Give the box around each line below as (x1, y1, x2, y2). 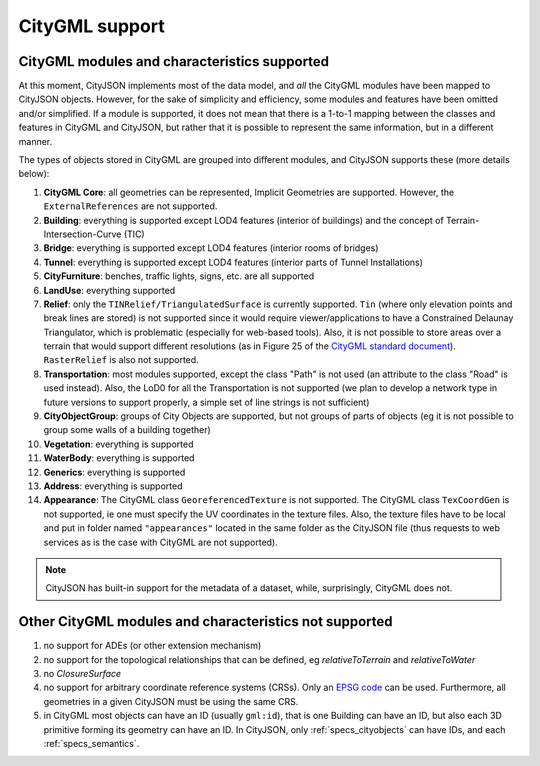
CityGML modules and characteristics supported (18, 53, 330, 70)
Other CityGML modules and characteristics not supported (18, 613, 393, 630)
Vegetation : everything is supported (43, 438, 194, 450)
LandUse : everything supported (43, 284, 176, 296)
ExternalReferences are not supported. (43, 200, 218, 212)
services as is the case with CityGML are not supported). (43, 536, 279, 548)
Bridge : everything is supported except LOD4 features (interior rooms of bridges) (43, 242, 379, 254)
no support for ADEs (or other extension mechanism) (43, 640, 262, 652)
